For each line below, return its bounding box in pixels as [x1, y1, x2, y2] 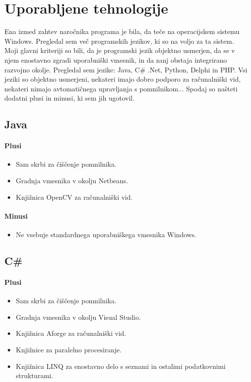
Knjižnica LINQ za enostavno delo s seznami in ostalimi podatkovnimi [16, 361, 226, 371]
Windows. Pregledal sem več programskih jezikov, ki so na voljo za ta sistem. [4, 35, 234, 46]
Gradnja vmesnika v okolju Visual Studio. [16, 312, 141, 322]
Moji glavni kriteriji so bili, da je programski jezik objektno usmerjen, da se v [4, 45, 235, 55]
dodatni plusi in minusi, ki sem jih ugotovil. [4, 93, 134, 103]
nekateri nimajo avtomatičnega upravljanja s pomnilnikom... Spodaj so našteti [4, 83, 238, 93]
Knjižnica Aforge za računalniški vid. [16, 328, 126, 338]
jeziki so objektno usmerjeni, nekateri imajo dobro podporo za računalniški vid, [4, 74, 241, 84]
